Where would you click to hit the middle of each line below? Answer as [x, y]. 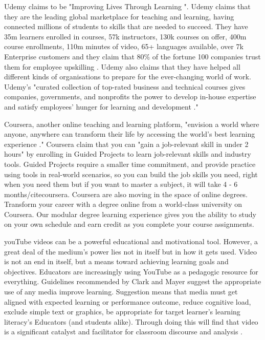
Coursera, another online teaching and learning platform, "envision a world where [132, 124]
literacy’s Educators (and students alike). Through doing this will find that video [131, 321]
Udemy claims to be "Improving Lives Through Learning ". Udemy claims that [127, 6]
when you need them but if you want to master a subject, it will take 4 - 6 [121, 184]
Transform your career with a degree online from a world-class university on [123, 204]
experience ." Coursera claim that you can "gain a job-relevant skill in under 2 [126, 144]
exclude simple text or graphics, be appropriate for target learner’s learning [122, 312]
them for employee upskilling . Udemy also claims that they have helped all [122, 66]
